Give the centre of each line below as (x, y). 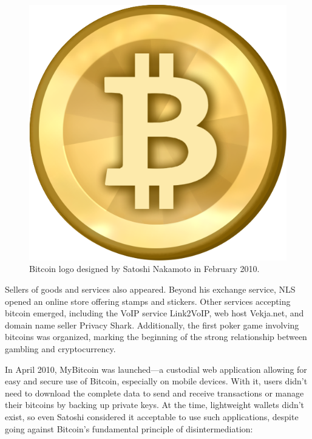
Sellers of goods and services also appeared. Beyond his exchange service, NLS (150, 289)
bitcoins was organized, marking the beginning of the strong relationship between (156, 337)
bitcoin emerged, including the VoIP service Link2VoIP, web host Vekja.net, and (154, 313)
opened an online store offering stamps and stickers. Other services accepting (148, 301)
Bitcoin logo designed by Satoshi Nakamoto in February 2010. (144, 269)
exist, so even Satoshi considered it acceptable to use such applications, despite (152, 416)
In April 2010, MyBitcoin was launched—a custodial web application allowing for (156, 369)
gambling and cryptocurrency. (60, 348)
